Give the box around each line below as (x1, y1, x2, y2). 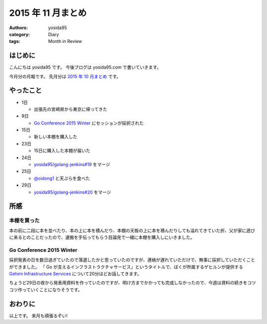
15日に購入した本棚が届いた (34, 148, 90, 154)
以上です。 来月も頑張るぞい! (9, 313, 68, 319)
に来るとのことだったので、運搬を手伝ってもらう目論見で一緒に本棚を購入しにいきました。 (9, 235, 195, 241)
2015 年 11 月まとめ (9, 7, 87, 18)
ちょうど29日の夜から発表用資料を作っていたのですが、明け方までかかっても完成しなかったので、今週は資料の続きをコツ (9, 280, 257, 286)
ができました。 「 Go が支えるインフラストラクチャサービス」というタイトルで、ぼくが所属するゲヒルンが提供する (9, 264, 243, 270)
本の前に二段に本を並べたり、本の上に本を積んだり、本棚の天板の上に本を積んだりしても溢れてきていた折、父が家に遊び (9, 227, 255, 233)
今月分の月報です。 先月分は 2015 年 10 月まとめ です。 (9, 73, 121, 79)
